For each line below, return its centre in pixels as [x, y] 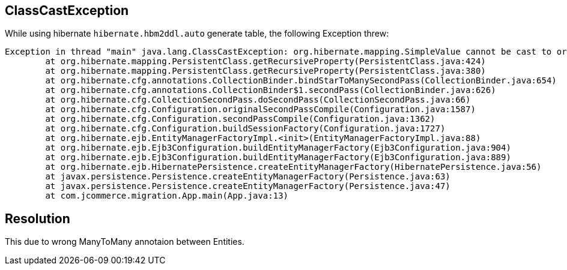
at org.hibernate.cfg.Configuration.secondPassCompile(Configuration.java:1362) [240, 119]
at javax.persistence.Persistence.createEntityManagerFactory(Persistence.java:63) [248, 177]
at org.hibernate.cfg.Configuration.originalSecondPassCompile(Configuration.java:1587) [260, 109]
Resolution [38, 218]
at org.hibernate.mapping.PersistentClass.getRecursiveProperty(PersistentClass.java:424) [265, 61]
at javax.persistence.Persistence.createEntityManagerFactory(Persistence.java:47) [248, 186]
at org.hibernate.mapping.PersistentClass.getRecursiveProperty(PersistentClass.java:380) [265, 71]
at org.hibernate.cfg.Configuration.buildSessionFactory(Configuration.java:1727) [245, 129]
